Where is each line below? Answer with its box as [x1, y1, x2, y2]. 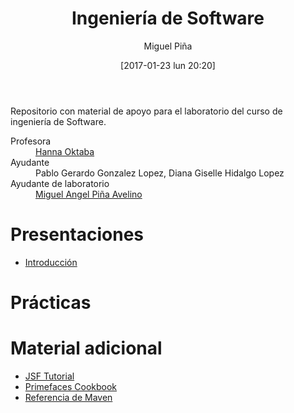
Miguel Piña [143, 40, 193, 52]
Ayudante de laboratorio [10, 177, 110, 189]
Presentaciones [10, 223, 145, 246]
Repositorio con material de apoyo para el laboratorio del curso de [10, 105, 283, 117]
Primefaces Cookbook [24, 381, 118, 392]
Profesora [10, 135, 52, 147]
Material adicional [10, 337, 163, 360]
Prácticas [10, 292, 92, 314]
